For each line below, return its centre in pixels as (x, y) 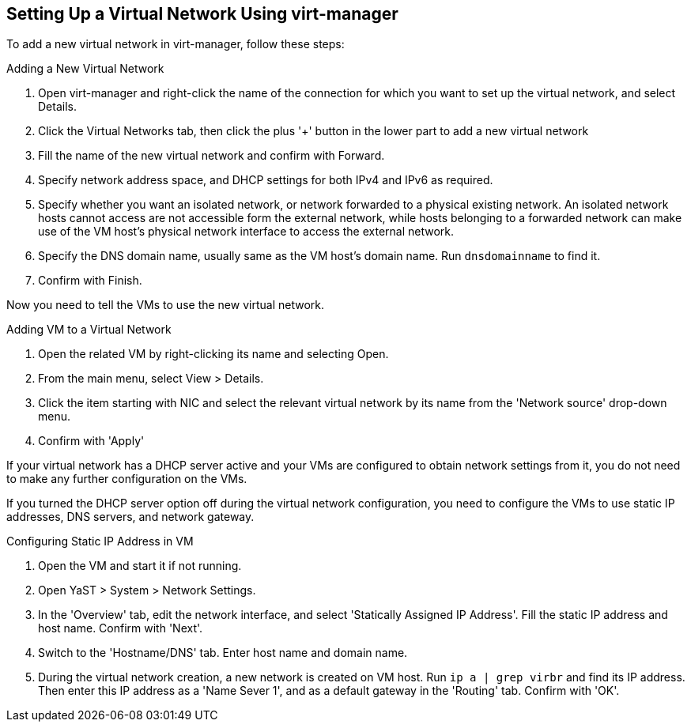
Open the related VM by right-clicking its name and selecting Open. (213, 354)
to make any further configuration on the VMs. (127, 479)
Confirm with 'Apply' (91, 441)
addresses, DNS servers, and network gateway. (130, 517)
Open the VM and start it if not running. (140, 566)
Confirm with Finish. (90, 281)
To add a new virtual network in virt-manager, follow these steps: (176, 44)
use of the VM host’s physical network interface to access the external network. (246, 232)
